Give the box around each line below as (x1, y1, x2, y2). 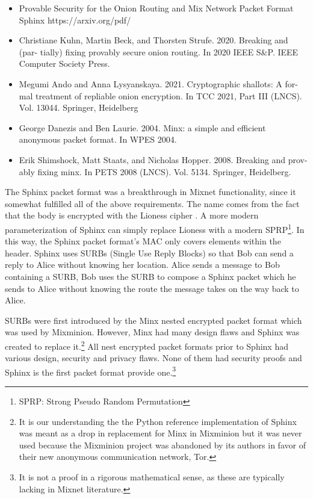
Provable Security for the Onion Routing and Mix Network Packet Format (19, 2, 294, 14)
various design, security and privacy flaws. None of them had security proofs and (5, 352, 302, 364)
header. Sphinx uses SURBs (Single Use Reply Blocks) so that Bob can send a (5, 246, 294, 259)
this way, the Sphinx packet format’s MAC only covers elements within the (5, 235, 281, 247)
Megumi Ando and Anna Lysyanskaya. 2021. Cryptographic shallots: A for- (19, 77, 298, 90)
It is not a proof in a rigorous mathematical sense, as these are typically (19, 470, 285, 483)
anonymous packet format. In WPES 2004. (19, 133, 177, 146)
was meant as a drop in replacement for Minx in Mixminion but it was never (19, 427, 302, 439)
